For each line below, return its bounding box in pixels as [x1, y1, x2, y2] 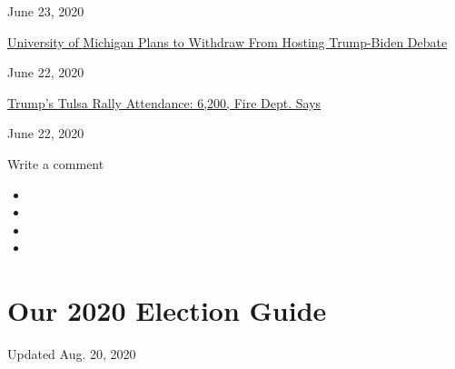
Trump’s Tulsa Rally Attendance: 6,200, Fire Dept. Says [7, 93, 321, 112]
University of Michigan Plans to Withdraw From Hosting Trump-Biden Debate [7, 32, 448, 51]
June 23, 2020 [7, 2, 84, 20]
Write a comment [7, 154, 104, 173]
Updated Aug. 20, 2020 [7, 344, 136, 364]
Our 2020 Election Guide [7, 292, 327, 329]
